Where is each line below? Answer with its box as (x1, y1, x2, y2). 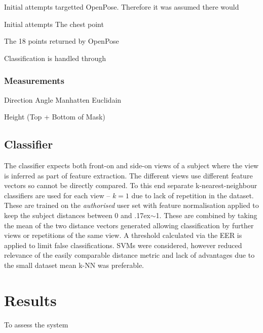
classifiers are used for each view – (4, 190, 110, 200)
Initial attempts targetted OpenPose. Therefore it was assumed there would (4, 2, 239, 12)
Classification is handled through (4, 52, 106, 63)
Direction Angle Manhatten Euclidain (4, 94, 122, 105)
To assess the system (4, 319, 68, 329)
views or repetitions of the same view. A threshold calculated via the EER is (4, 230, 242, 240)
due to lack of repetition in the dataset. (131, 190, 254, 200)
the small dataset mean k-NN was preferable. (4, 259, 144, 270)
